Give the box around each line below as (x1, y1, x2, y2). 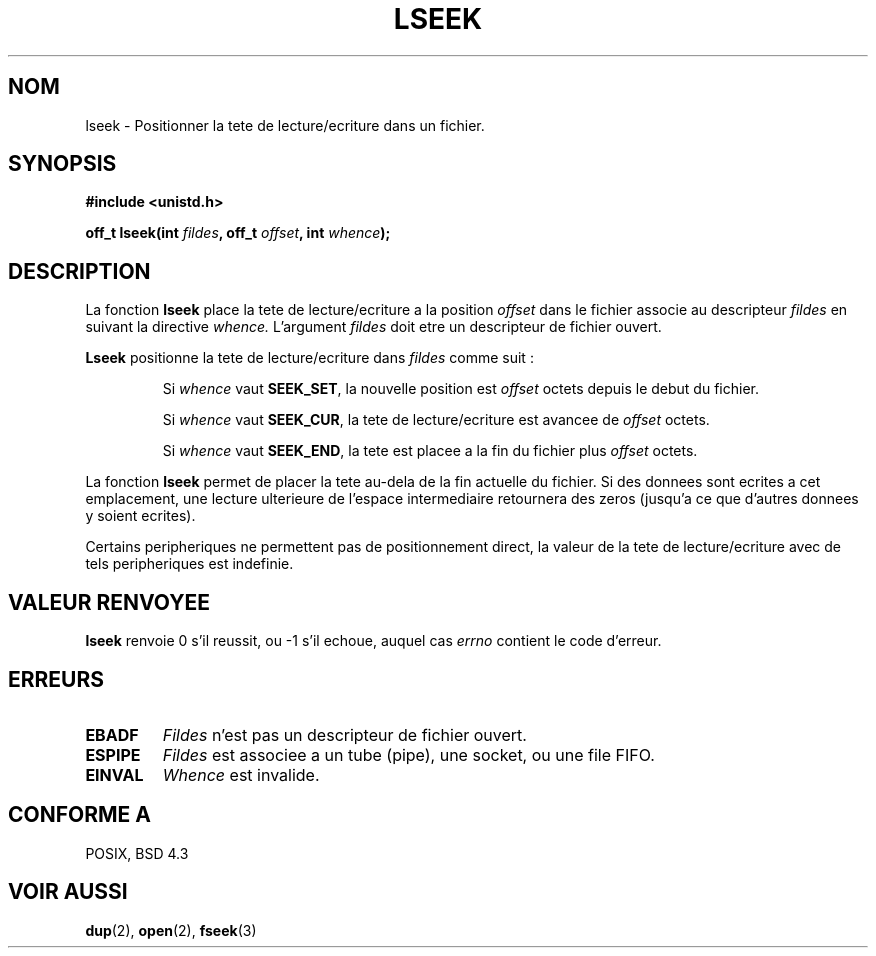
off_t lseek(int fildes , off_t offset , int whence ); (85, 224, 391, 242)
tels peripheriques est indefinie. (85, 555, 294, 573)
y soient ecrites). (85, 507, 196, 525)
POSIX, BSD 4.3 (85, 844, 189, 862)
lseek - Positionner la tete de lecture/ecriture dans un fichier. (85, 116, 485, 134)
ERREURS (8, 666, 105, 692)
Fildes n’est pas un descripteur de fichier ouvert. (162, 724, 527, 745)
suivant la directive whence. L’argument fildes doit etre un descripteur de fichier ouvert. (85, 318, 662, 336)
